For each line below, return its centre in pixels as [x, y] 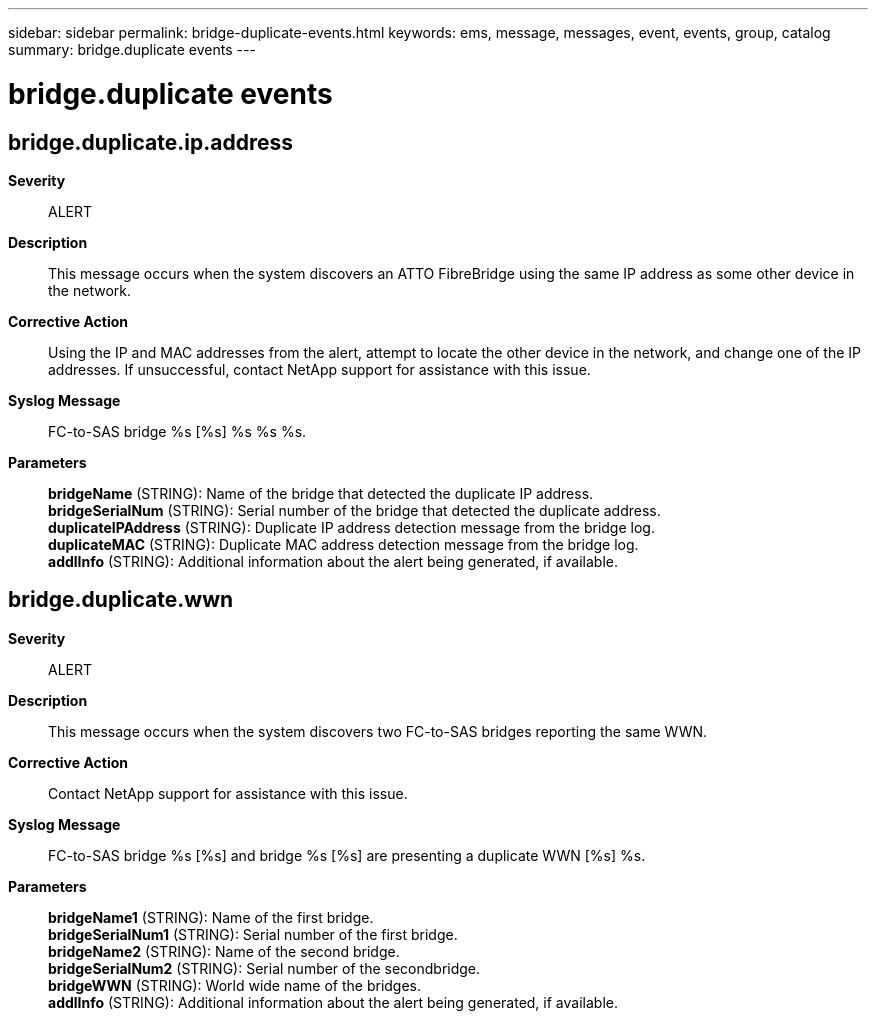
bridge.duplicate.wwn [121, 600]
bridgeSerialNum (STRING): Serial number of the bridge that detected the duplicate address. [354, 510]
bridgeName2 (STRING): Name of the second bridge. [224, 951]
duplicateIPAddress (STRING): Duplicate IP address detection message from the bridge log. [351, 527]
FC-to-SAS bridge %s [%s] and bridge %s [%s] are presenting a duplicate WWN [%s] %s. [347, 855]
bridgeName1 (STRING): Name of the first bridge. [211, 917]
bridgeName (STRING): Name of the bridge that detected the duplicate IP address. [321, 493]
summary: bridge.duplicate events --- [132, 49]
